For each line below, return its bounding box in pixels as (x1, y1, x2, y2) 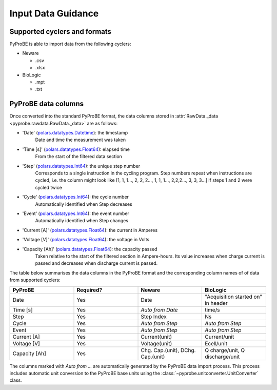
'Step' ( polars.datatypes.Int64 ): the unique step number (22, 163, 141, 169)
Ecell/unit (204, 340, 228, 347)
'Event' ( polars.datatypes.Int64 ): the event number (22, 210, 129, 217)
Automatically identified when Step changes (35, 218, 128, 224)
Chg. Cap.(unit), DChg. (141, 346, 196, 354)
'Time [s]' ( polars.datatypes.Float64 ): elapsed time (22, 146, 130, 152)
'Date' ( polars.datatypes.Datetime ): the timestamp (22, 130, 128, 136)
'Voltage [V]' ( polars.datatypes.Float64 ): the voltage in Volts (22, 237, 150, 243)
